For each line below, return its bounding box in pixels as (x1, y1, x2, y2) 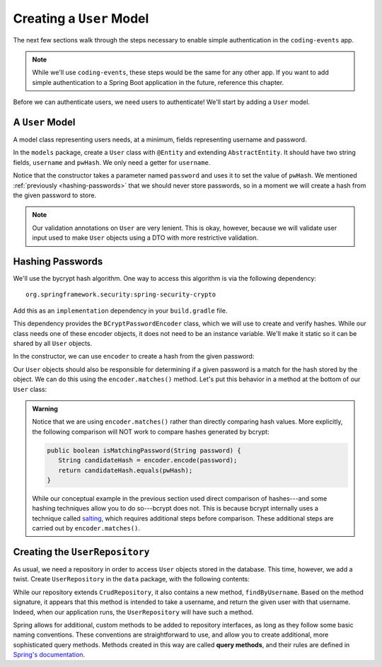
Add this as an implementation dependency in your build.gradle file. (13, 306, 228, 315)
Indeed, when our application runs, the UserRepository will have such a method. (13, 608, 254, 616)
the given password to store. (13, 191, 97, 199)
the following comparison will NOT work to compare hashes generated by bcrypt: (32, 427, 270, 436)
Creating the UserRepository (13, 545, 150, 558)
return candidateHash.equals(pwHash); (57, 466, 193, 474)
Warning (32, 404, 58, 413)
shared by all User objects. (13, 340, 92, 347)
